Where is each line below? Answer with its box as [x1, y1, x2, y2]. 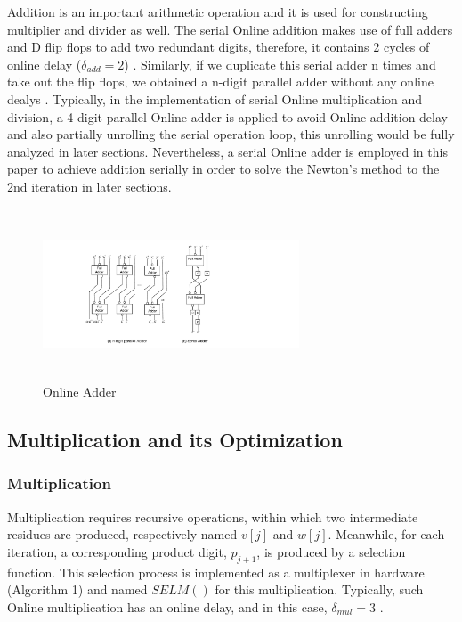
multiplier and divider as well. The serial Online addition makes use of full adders [7, 20, 453, 38]
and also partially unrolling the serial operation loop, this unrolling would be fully [7, 125, 455, 143]
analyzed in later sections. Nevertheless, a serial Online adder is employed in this [7, 142, 448, 160]
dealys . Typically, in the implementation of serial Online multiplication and [7, 89, 423, 108]
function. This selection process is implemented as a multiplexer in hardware [7, 562, 425, 581]
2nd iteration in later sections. [7, 176, 172, 195]
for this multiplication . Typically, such [215, 580, 424, 599]
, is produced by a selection [256, 542, 406, 561]
